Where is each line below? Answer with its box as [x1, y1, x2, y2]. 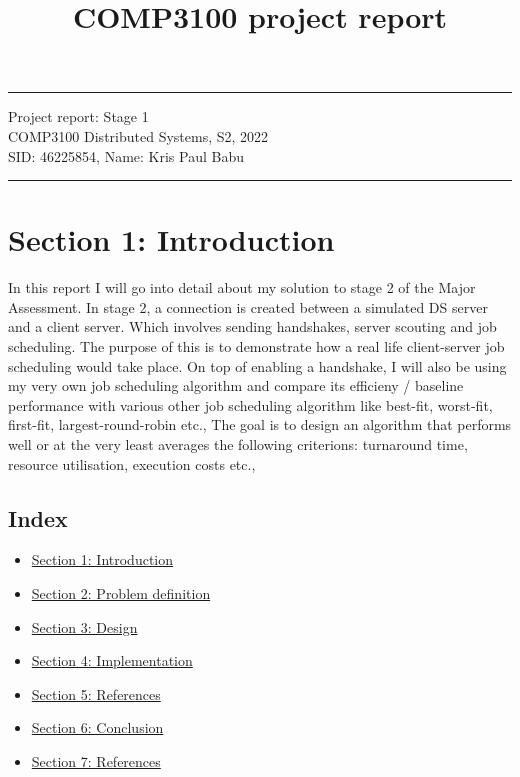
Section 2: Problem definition [31, 583, 211, 604]
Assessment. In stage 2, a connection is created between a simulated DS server [8, 296, 488, 317]
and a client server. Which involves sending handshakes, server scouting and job [8, 316, 497, 337]
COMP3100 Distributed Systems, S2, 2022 [8, 125, 269, 146]
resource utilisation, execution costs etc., [8, 453, 256, 474]
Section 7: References [31, 750, 161, 771]
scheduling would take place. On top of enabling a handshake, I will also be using [8, 355, 507, 376]
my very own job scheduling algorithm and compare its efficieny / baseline [8, 375, 464, 396]
